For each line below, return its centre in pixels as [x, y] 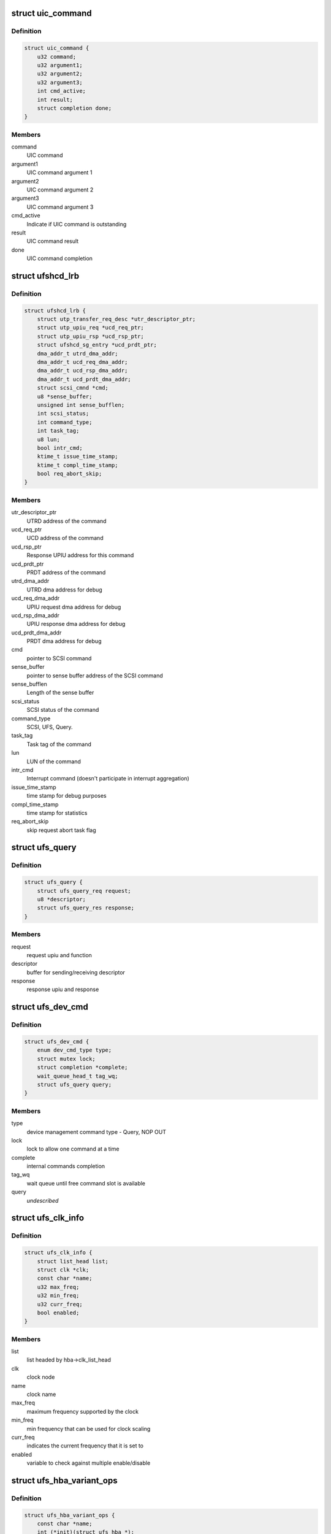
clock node [41, 1377]
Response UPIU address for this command [80, 555]
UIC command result [53, 241]
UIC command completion [60, 258]
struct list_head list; [73, 1261]
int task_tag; [58, 431]
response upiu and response [63, 989]
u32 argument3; [60, 82]
